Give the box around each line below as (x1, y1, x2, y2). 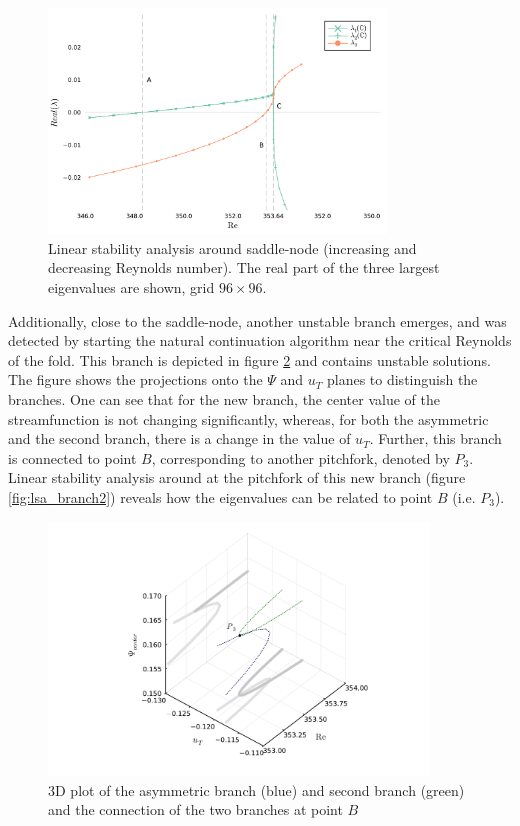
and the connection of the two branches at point (48, 799, 343, 820)
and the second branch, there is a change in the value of (8, 428, 351, 449)
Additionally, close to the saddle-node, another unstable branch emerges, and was (8, 310, 507, 331)
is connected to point (8, 447, 137, 468)
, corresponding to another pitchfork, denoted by (151, 447, 450, 468)
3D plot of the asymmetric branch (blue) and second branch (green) (48, 779, 465, 800)
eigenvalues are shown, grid (48, 277, 215, 298)
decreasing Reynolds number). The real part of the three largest (48, 257, 440, 278)
